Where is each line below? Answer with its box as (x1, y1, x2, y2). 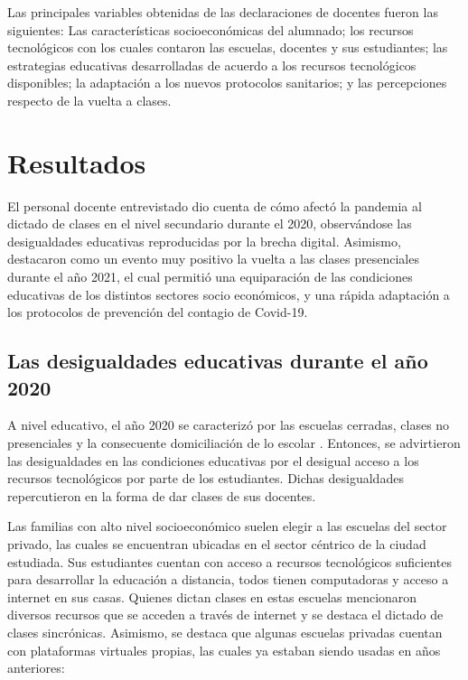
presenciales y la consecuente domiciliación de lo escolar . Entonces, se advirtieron (7, 433, 461, 452)
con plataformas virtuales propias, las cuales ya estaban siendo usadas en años (7, 640, 441, 659)
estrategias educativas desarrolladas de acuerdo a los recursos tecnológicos (7, 55, 417, 74)
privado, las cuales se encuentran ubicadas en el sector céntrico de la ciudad (7, 535, 426, 553)
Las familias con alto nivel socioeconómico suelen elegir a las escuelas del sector (7, 517, 447, 536)
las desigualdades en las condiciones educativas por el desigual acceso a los (7, 451, 419, 470)
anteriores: (7, 658, 65, 677)
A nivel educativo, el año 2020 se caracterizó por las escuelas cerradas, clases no (7, 415, 450, 434)
